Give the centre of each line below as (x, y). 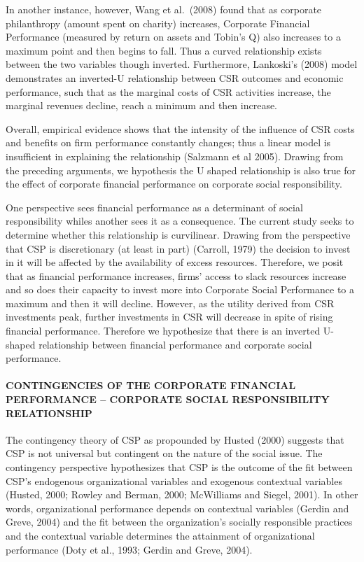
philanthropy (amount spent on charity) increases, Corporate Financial (158, 23)
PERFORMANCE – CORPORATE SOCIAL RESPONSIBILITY (168, 399)
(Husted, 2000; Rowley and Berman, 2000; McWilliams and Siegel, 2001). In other (182, 494)
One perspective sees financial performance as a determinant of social (154, 207)
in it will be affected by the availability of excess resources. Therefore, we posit (175, 262)
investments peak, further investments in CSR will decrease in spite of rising (169, 317)
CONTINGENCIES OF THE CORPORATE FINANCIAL (151, 385)
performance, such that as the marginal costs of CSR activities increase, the (168, 91)
